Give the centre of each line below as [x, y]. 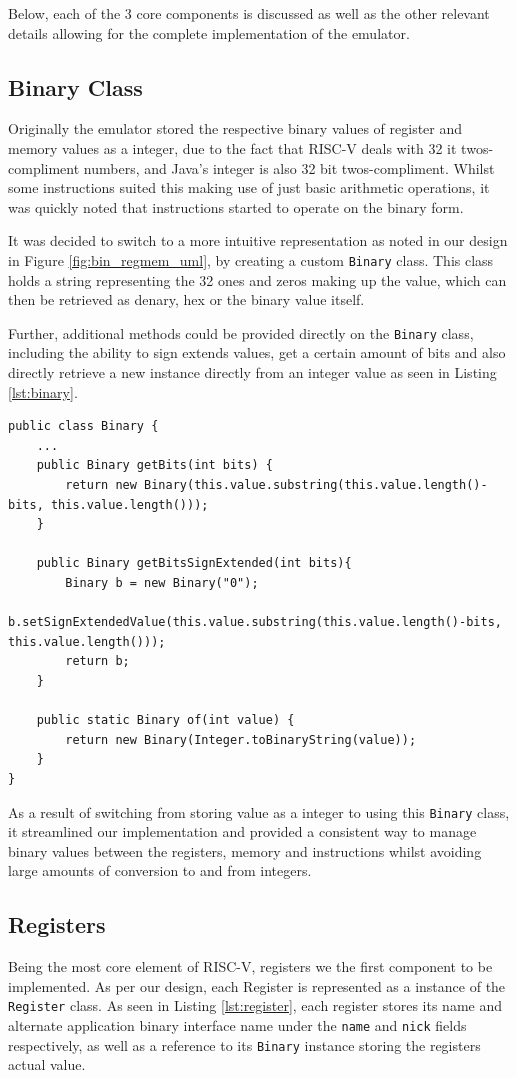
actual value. [47, 1064]
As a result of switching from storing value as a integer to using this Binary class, [259, 811]
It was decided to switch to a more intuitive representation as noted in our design [258, 240]
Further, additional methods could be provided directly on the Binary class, [241, 332]
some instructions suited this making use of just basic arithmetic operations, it [249, 187]
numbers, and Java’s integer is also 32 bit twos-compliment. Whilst [289, 167]
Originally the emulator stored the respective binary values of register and [235, 128]
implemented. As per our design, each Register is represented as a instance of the [257, 985]
